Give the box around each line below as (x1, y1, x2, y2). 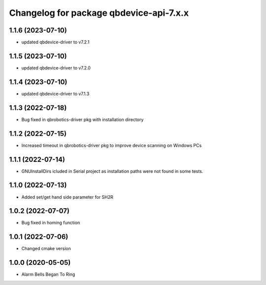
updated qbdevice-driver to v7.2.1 (21, 39, 90, 45)
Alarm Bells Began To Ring (21, 271, 75, 278)
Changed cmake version (21, 246, 71, 252)
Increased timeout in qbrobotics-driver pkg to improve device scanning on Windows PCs (21, 142, 202, 148)
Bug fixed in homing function (21, 220, 80, 226)
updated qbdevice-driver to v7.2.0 (21, 64, 91, 71)
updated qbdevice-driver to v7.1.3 (21, 91, 90, 96)
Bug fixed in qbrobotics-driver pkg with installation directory (21, 116, 144, 123)
